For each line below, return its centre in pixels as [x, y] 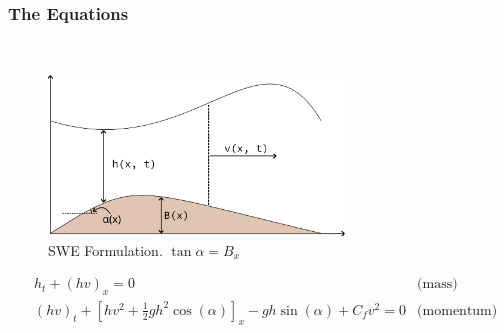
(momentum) [457, 310]
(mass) [437, 284]
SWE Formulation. [105, 249]
